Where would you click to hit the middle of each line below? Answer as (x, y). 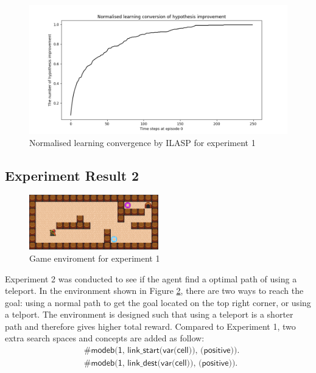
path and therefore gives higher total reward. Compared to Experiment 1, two (150, 326)
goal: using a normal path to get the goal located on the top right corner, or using (158, 302)
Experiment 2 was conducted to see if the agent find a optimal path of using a (151, 278)
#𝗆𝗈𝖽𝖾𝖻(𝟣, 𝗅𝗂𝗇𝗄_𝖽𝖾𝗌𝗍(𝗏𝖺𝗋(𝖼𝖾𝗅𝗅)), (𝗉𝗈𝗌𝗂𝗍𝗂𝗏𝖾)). (161, 364)
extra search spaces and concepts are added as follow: (105, 338)
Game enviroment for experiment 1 (95, 258)
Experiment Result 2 (72, 175)
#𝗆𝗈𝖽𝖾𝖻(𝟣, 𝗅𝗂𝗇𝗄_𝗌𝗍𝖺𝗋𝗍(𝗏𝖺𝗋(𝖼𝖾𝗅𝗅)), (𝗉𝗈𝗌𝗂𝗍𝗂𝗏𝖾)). (162, 351)
